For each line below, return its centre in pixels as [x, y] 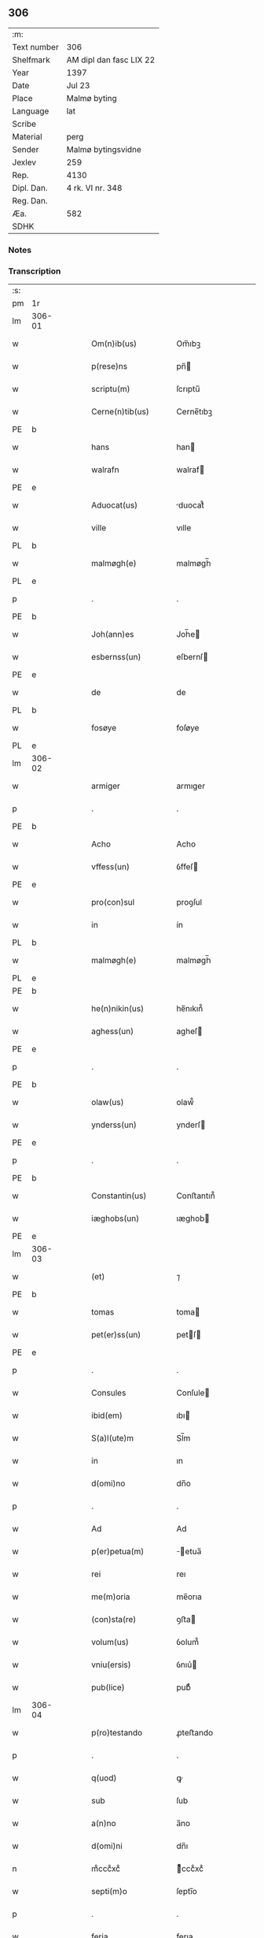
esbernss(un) [116, 657]
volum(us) [110, 1642]
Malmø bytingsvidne [104, 149]
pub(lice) [108, 1687]
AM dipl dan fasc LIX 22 [111, 60]
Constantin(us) [119, 1196]
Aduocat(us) [115, 505]
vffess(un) [110, 867]
